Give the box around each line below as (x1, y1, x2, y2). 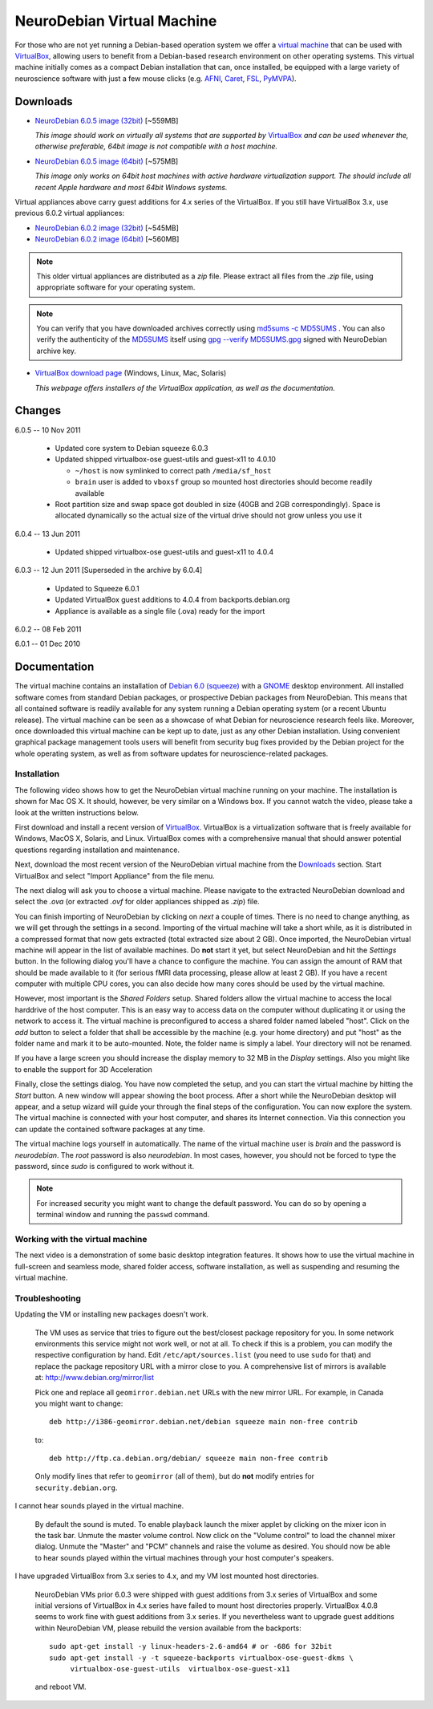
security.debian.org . (34, 1483, 118, 1492)
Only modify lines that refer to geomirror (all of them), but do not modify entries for (34, 1472, 315, 1481)
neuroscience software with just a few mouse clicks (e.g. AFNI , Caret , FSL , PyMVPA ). (14, 73, 297, 83)
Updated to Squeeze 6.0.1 (55, 583, 140, 593)
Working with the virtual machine (14, 1233, 148, 1244)
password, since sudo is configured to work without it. (14, 1161, 195, 1171)
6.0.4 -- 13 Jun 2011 (14, 529, 80, 538)
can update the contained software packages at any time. (14, 1124, 205, 1134)
